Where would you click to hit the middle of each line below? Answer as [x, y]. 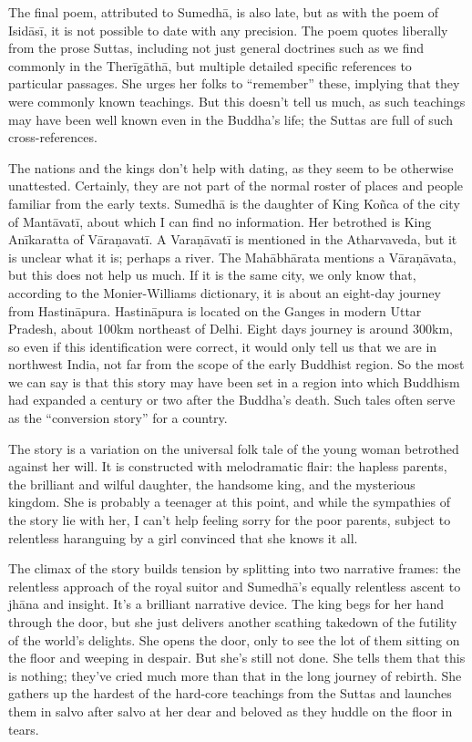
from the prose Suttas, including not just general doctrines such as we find [216, 48]
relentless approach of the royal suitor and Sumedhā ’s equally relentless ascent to [235, 586]
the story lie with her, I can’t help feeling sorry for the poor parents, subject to [230, 520]
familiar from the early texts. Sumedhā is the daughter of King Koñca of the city [234, 203]
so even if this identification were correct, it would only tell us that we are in [223, 346]
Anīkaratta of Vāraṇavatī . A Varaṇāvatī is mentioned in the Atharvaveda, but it [233, 239]
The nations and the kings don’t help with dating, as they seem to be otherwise [231, 167]
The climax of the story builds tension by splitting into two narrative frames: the [235, 568]
